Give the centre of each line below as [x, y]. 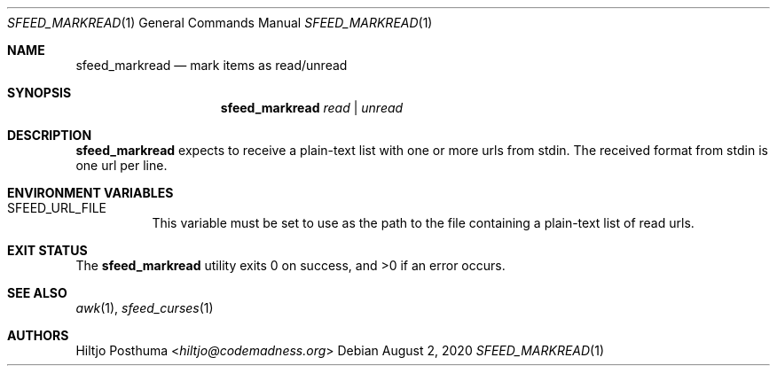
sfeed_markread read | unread [312, 108]
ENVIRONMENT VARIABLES [90, 193]
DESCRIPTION [50, 135]
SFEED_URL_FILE [57, 208]
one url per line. [122, 165]
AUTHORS [38, 335]
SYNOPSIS [39, 93]
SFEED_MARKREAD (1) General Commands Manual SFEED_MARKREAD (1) [220, 23]
